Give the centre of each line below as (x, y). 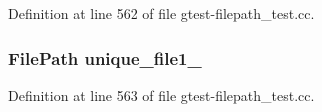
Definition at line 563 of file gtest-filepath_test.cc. (161, 94)
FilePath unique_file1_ (105, 57)
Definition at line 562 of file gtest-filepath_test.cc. (161, 13)
